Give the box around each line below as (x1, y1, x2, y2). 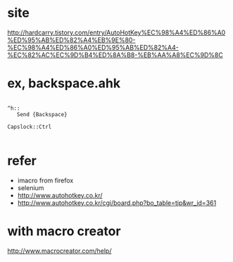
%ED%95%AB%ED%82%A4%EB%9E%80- (7, 35, 136, 44)
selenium (17, 183, 44, 192)
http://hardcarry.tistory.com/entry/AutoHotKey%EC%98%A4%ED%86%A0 (7, 28, 226, 37)
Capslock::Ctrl (7, 123, 52, 130)
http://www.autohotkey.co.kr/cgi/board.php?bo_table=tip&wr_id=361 (17, 199, 217, 207)
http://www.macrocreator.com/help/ (7, 247, 112, 255)
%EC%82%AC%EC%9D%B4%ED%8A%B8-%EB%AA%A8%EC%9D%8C (7, 51, 223, 59)
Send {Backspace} (16, 111, 68, 118)
